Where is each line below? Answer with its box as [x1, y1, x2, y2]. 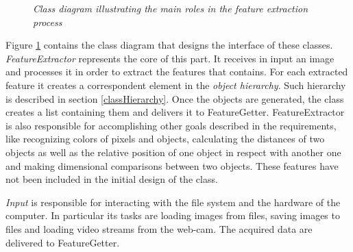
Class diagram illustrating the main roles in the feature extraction [33, 1, 308, 15]
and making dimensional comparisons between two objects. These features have [5, 158, 339, 173]
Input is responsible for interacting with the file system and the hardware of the [5, 194, 341, 209]
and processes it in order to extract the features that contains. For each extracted [5, 64, 348, 79]
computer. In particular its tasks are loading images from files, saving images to [5, 208, 340, 223]
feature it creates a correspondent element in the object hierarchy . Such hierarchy [5, 77, 346, 92]
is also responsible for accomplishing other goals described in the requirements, [5, 118, 337, 132]
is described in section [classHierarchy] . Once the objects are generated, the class [5, 91, 344, 105]
